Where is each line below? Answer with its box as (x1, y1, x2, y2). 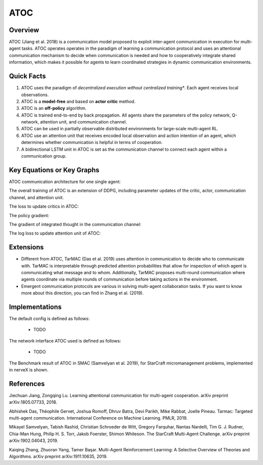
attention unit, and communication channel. (39, 119, 127, 125)
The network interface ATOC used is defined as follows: (9, 338, 121, 344)
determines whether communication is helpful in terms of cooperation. (21, 140, 163, 145)
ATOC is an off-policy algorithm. (21, 105, 87, 111)
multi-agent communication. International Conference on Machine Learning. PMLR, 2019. (9, 415, 188, 421)
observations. (21, 92, 49, 98)
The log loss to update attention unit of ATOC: (9, 230, 101, 236)
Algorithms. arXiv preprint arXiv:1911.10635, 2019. (9, 454, 108, 460)
